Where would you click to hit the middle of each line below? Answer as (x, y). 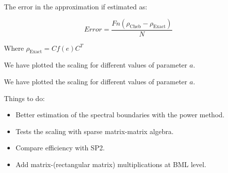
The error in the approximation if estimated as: (76, 6)
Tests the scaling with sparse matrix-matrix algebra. (95, 131)
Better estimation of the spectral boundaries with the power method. (120, 115)
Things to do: (24, 98)
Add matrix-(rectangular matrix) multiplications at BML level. (111, 164)
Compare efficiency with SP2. (60, 148)
